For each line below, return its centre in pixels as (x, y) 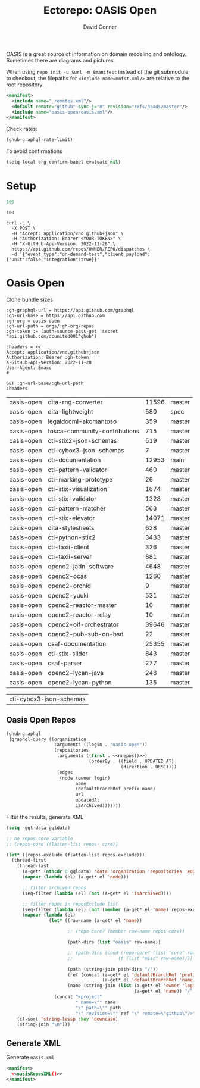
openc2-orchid (69, 586)
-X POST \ (24, 228)
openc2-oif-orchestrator (83, 624)
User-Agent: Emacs (29, 368)
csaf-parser (65, 663)
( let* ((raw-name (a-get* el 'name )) (96, 921)
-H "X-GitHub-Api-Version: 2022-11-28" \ (64, 244)
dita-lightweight (71, 411)
